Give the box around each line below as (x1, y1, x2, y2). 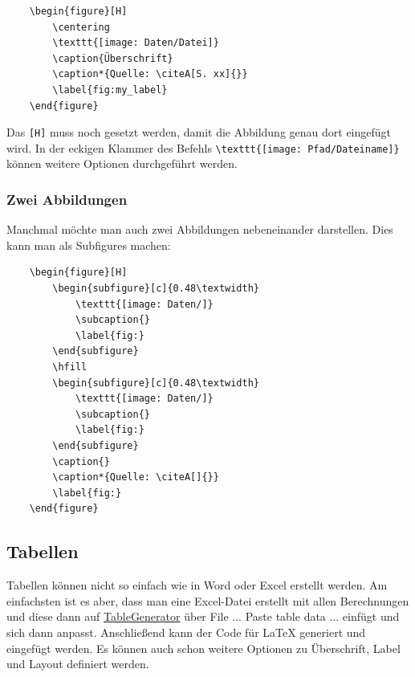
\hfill (52, 361, 87, 373)
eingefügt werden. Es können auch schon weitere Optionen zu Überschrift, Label (6, 639, 401, 656)
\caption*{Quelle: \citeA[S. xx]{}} (52, 68, 248, 80)
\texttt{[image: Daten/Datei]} (52, 37, 219, 49)
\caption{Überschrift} (52, 52, 173, 64)
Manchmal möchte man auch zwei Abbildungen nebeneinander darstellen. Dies (6, 221, 393, 238)
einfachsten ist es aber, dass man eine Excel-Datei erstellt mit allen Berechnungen (6, 592, 409, 609)
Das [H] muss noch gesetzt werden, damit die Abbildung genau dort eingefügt (6, 124, 392, 141)
